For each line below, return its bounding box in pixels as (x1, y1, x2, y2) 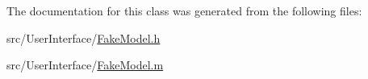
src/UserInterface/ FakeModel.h (6, 29, 161, 46)
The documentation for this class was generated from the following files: (6, 2, 362, 19)
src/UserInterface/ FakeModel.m (6, 56, 164, 73)
